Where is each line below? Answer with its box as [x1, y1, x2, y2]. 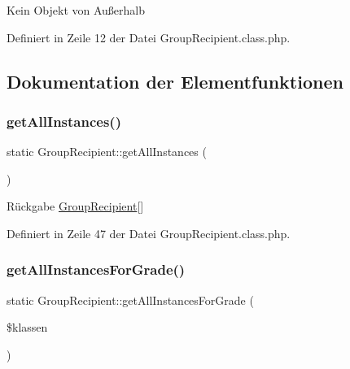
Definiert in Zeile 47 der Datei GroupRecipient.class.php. [7, 224, 291, 241]
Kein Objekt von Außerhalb [7, 2, 146, 18]
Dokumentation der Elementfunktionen [7, 68, 343, 93]
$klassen [7, 319, 48, 336]
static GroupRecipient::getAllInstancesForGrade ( [7, 291, 254, 308]
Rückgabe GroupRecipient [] [7, 198, 144, 215]
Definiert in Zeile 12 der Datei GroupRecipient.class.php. [7, 28, 291, 46]
